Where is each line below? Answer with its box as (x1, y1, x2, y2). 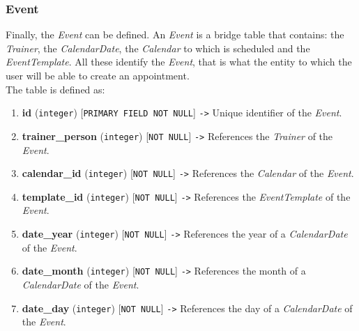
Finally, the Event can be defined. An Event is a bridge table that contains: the (6, 27, 344, 42)
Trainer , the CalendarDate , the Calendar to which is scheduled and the (6, 40, 310, 55)
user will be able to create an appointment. (6, 68, 190, 82)
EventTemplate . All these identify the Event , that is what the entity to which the (6, 54, 352, 69)
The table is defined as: (6, 82, 105, 96)
